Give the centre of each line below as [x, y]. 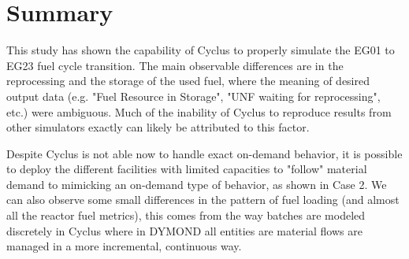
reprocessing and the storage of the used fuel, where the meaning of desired [188, 81]
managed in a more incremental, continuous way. [124, 246]
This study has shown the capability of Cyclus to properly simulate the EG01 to [201, 50]
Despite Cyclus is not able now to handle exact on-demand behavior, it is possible [204, 153]
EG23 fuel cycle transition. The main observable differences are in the [175, 65]
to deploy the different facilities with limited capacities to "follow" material [187, 169]
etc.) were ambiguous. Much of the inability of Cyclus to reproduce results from [199, 111]
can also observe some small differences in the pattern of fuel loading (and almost [203, 200]
